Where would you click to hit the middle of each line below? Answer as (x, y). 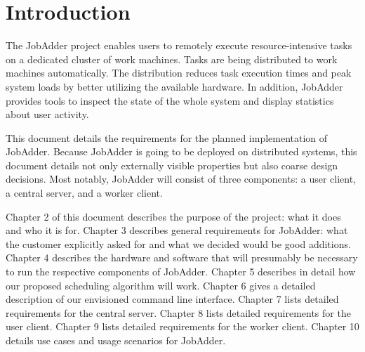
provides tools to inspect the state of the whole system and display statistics (170, 100)
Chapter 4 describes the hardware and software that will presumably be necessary (182, 258)
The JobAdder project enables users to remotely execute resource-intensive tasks (179, 45)
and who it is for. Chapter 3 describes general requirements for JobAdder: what (177, 230)
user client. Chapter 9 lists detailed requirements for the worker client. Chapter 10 (182, 326)
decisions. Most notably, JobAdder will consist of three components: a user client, (181, 179)
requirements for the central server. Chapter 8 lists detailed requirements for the (178, 312)
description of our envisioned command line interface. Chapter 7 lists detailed (172, 299)
